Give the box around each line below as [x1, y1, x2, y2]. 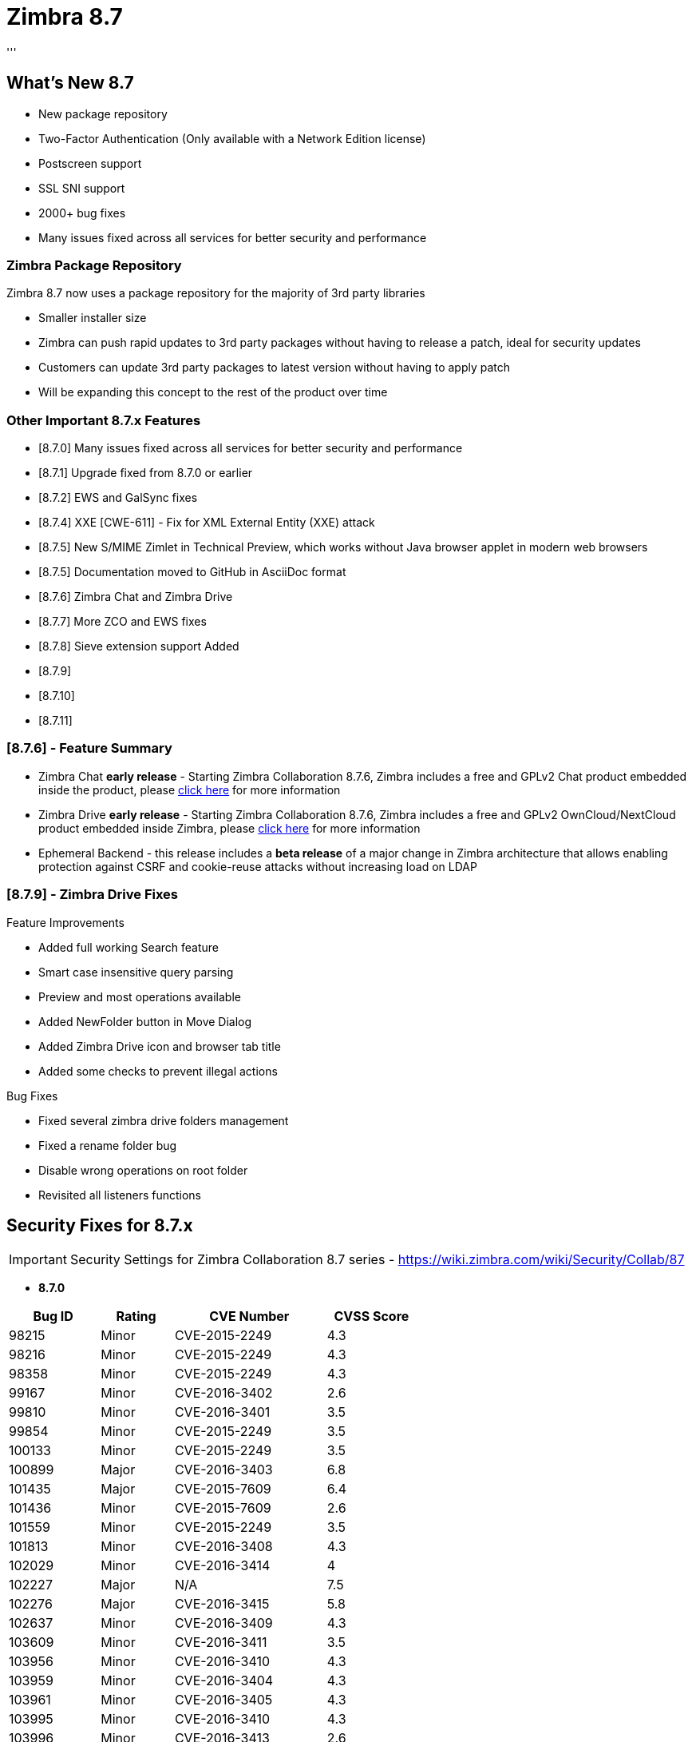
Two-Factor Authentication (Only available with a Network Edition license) [38, 131, 426, 145]
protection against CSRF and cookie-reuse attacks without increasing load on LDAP [38, 859, 477, 873]
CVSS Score [334, 1308, 409, 1325]
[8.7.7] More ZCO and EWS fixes [38, 614, 207, 629]
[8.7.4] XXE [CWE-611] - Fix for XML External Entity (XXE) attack [38, 515, 375, 530]
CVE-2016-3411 [174, 1634, 267, 1651]
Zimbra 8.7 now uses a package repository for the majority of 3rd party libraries [6, 286, 425, 300]
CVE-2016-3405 [174, 1692, 273, 1708]
